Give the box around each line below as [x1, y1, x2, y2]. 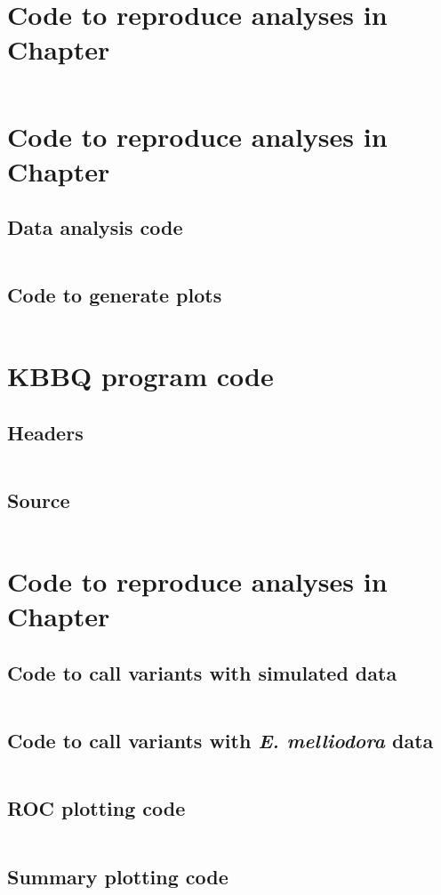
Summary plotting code [7, 862, 229, 890]
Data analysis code [7, 214, 183, 241]
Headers [7, 419, 84, 447]
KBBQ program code [7, 358, 274, 394]
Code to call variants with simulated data [7, 659, 397, 687]
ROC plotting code [7, 794, 186, 822]
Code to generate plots [7, 281, 222, 309]
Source [7, 487, 70, 514]
